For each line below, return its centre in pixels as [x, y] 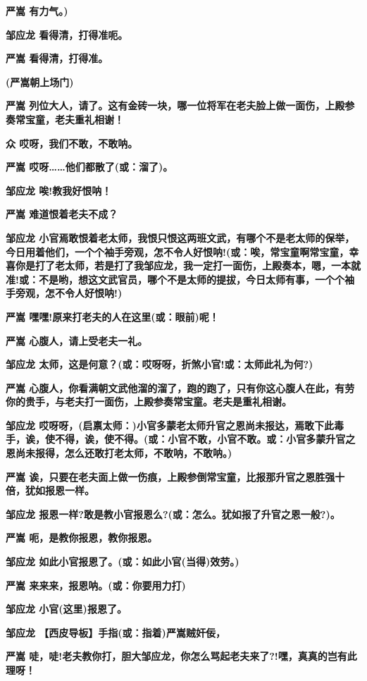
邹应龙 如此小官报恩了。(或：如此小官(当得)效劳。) [123, 562]
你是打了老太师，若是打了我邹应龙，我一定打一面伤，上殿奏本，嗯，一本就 [188, 265]
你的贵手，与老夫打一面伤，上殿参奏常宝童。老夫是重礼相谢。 [149, 401]
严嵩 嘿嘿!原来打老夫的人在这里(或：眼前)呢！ [112, 316]
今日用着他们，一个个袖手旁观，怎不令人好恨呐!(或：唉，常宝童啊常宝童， [178, 251]
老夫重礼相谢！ [89, 119]
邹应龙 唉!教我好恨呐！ [59, 190]
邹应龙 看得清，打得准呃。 [67, 34]
